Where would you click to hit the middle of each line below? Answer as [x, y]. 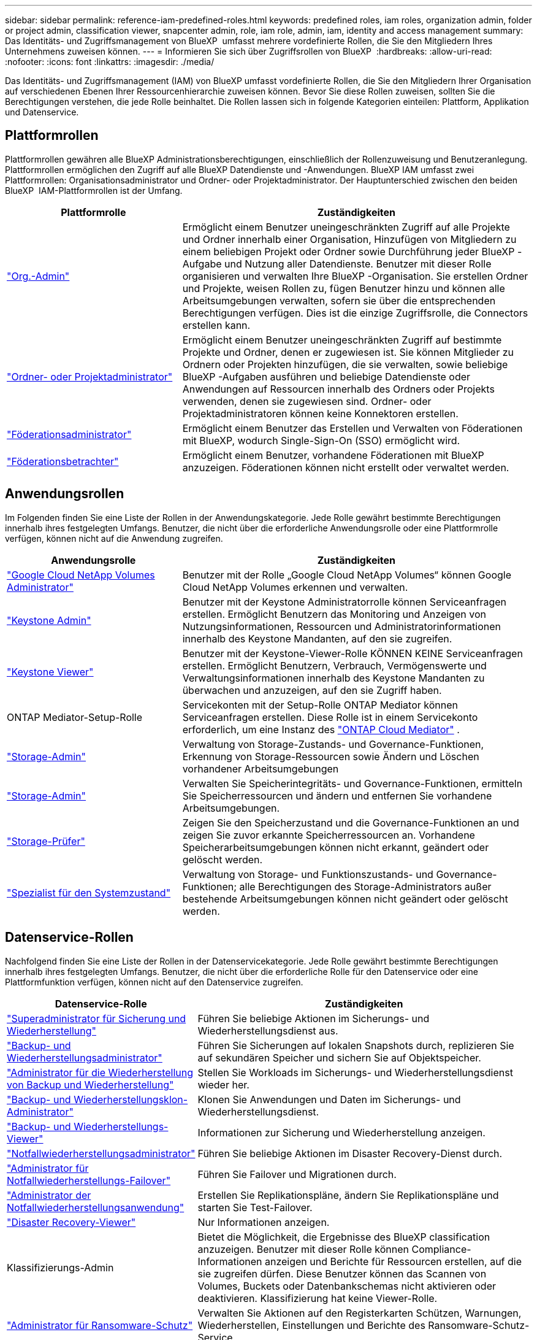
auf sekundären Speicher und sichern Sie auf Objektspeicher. [339, 1057]
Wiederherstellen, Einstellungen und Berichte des [311, 1325]
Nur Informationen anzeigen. [264, 1222]
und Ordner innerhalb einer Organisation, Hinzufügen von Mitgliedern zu [349, 239]
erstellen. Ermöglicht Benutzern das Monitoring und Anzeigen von [334, 614]
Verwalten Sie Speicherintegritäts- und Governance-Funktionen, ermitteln [352, 783]
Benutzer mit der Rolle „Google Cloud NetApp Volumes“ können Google [347, 575]
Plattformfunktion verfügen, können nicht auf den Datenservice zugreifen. [154, 982]
